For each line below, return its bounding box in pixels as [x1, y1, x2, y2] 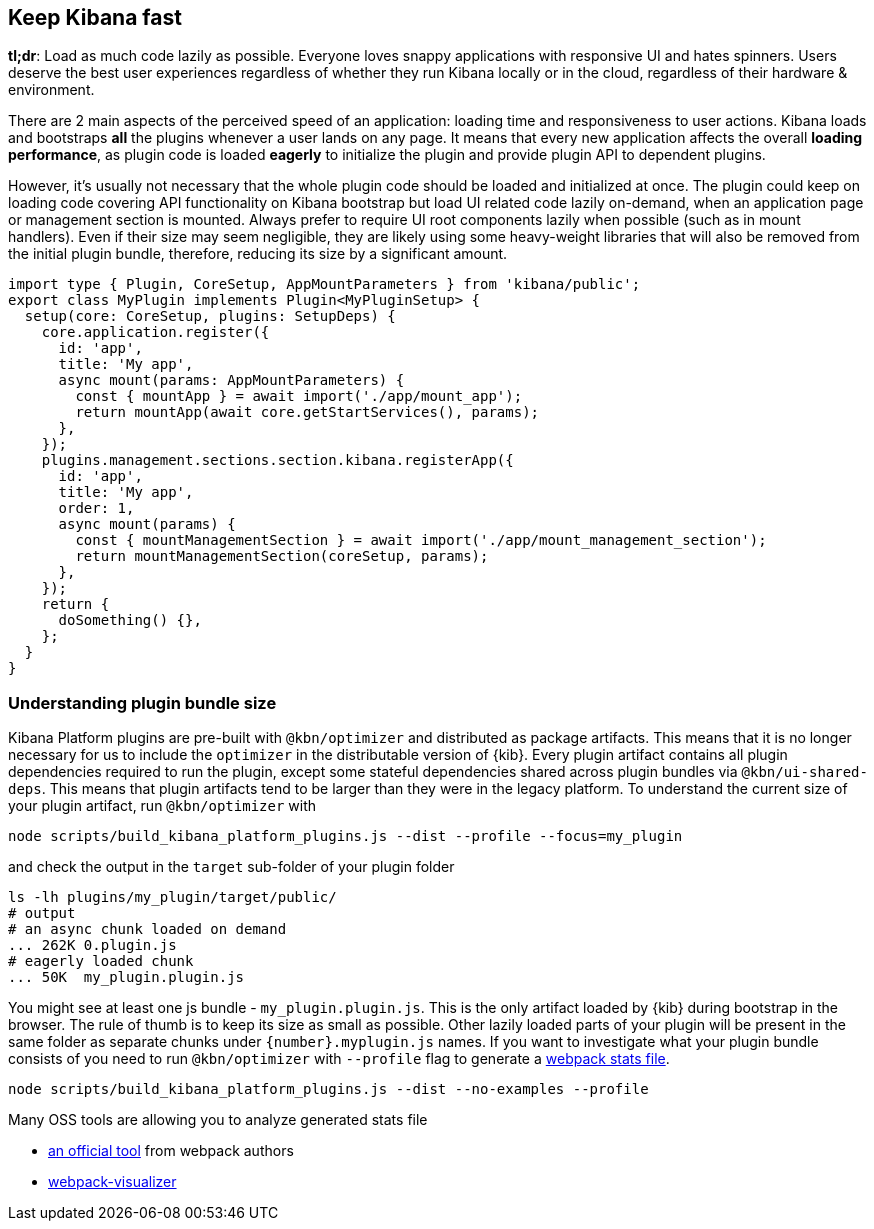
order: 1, [58, 500, 135, 517]
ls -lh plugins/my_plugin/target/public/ [8, 889, 337, 906]
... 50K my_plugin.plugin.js [8, 969, 245, 986]
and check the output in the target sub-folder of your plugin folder [8, 858, 455, 876]
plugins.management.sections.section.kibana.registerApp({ [41, 452, 514, 469]
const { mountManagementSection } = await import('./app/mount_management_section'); [75, 532, 767, 549]
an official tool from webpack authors [48, 1142, 294, 1160]
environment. [8, 81, 95, 99]
